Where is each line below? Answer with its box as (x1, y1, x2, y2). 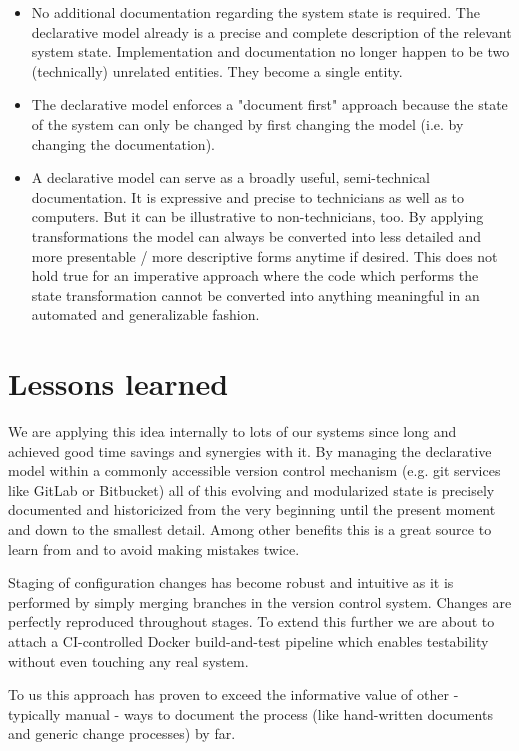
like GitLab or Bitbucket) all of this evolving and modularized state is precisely (8, 479, 495, 500)
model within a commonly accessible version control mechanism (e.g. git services (8, 460, 501, 481)
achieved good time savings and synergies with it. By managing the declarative (8, 440, 492, 461)
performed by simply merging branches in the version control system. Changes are (8, 591, 512, 612)
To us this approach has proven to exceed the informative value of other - (8, 684, 459, 705)
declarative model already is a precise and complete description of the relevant (31, 21, 512, 42)
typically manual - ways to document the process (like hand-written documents (8, 703, 493, 724)
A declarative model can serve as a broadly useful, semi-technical (31, 167, 431, 188)
